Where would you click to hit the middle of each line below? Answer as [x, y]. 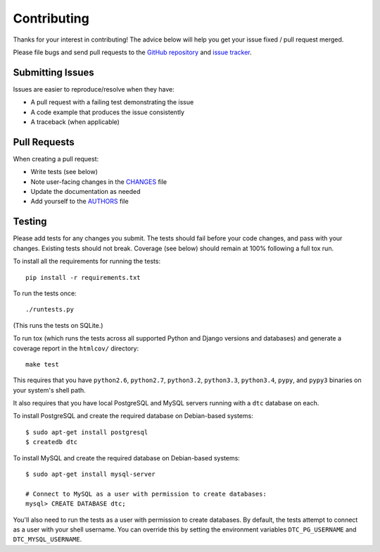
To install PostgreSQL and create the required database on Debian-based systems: [133, 416]
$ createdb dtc [52, 442]
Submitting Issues [53, 72]
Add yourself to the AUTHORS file [80, 202]
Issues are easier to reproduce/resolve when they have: [94, 89]
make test [42, 364]
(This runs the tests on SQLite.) [58, 325]
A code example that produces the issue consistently [108, 112]
